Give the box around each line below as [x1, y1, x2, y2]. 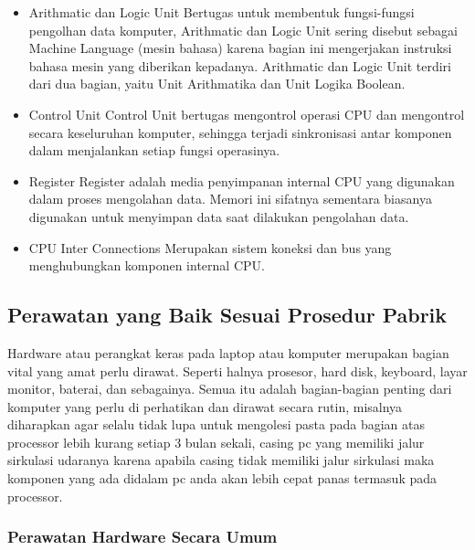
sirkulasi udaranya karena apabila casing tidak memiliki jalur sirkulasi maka [7, 450, 435, 470]
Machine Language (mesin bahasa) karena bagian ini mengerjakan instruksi [28, 38, 452, 58]
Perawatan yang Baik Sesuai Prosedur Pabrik [7, 301, 448, 329]
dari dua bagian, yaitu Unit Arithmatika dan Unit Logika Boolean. [28, 74, 406, 93]
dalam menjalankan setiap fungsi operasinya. [28, 141, 280, 160]
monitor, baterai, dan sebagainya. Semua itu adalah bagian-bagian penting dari [7, 379, 452, 398]
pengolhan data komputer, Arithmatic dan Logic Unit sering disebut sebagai [28, 20, 458, 39]
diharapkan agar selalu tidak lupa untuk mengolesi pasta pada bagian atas [7, 415, 426, 434]
